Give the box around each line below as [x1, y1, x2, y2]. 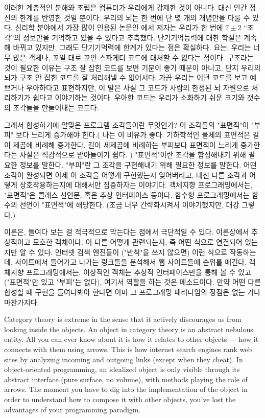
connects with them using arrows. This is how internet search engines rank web [4, 344, 252, 354]
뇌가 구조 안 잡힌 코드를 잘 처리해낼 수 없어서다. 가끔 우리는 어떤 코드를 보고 [4, 72, 248, 83]
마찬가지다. [4, 296, 39, 307]
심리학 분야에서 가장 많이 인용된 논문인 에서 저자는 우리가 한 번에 [15, 22, 223, 33]
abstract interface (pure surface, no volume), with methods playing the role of [4, 374, 248, 384]
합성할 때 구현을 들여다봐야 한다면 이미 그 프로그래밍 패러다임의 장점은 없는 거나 [4, 287, 261, 297]
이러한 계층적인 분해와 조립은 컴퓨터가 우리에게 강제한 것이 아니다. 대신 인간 [4, 2, 247, 12]
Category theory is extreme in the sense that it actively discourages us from [4, 314, 242, 324]
